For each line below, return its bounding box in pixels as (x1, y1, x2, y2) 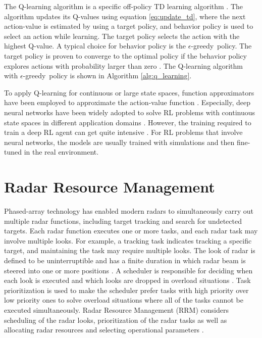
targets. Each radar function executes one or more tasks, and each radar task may (4, 225, 258, 236)
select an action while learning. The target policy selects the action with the (4, 30, 240, 41)
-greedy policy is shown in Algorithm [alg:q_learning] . (23, 70, 192, 81)
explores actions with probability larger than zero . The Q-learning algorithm (4, 60, 243, 71)
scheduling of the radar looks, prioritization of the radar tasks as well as (4, 314, 227, 325)
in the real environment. (24, 147, 99, 157)
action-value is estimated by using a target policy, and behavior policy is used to (4, 21, 253, 31)
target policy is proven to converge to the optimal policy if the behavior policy (4, 50, 247, 61)
